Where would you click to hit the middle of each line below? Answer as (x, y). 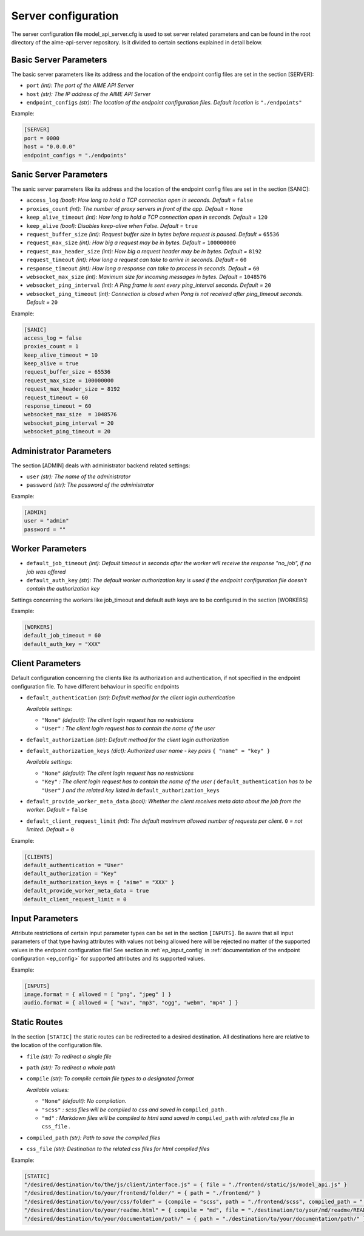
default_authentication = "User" (74, 865)
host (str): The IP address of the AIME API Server (89, 94)
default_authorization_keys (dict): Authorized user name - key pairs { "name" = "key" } (148, 751)
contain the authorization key (63, 589)
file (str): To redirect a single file (69, 1056)
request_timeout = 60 (56, 397)
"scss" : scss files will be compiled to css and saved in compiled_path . (134, 1110)
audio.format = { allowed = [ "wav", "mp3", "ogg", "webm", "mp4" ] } (131, 1003)
